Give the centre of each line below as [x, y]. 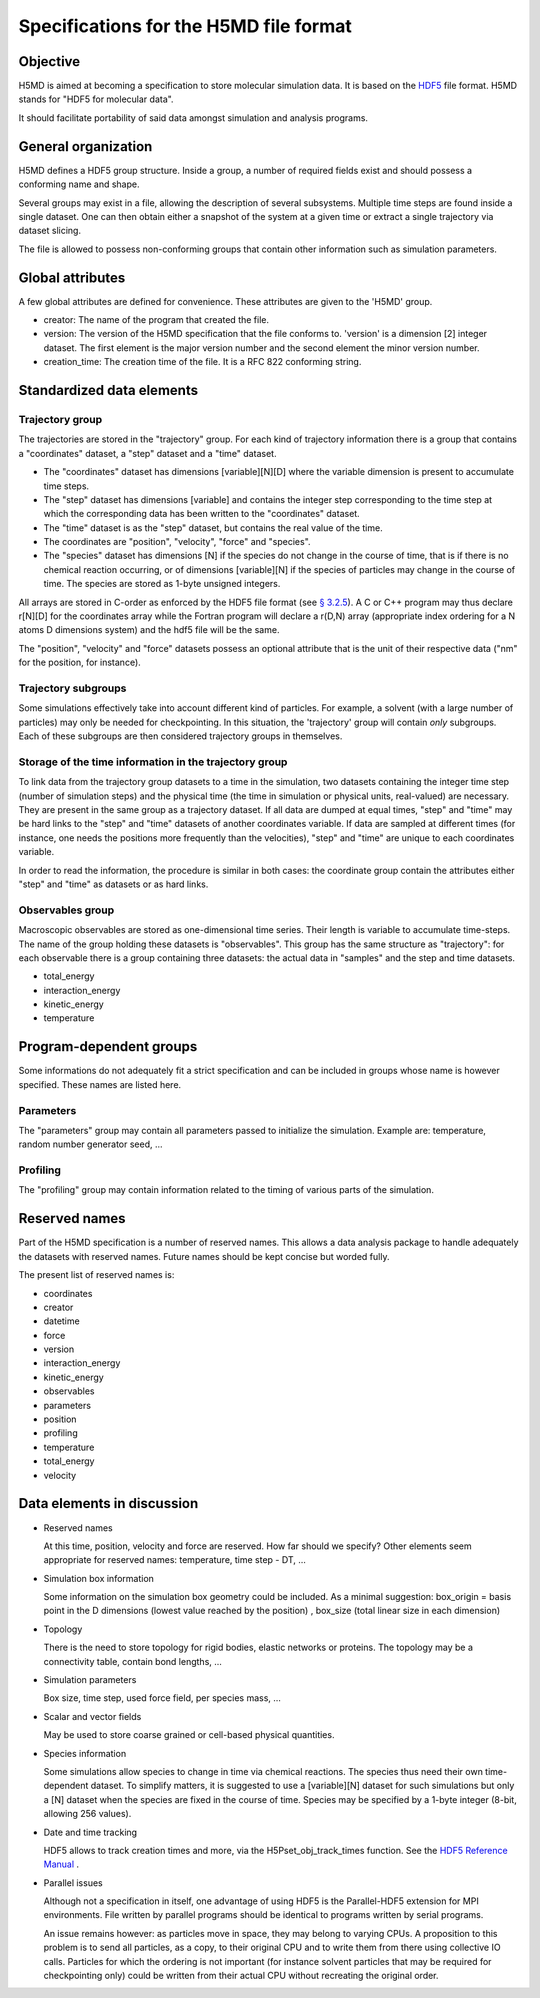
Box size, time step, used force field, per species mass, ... [162, 1698]
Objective [49, 61]
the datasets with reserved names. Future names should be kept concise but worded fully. [204, 1256]
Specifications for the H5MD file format [185, 26]
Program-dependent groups [108, 1046]
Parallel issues [73, 1882]
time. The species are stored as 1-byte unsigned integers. [162, 584]
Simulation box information [99, 1578]
